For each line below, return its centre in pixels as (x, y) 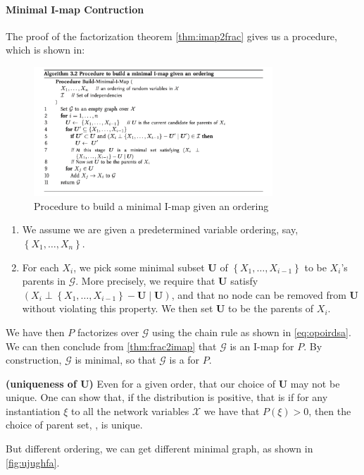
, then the (330, 411)
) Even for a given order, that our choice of (182, 383)
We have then (35, 332)
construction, (34, 360)
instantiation (33, 411)
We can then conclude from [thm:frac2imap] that (111, 346)
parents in (44, 281)
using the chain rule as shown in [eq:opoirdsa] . (252, 332)
